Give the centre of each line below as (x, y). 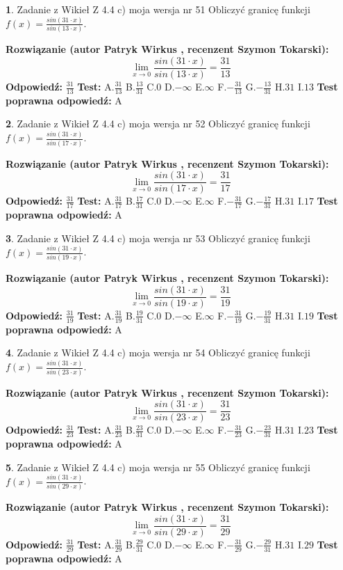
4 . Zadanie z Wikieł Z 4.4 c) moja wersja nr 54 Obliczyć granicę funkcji (158, 353)
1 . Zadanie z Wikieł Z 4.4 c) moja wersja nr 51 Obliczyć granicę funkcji (158, 9)
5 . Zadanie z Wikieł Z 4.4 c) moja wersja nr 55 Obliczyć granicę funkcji (158, 467)
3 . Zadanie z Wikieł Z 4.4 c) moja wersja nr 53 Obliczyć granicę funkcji (158, 238)
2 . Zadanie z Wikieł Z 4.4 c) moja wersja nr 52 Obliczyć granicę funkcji (158, 124)
